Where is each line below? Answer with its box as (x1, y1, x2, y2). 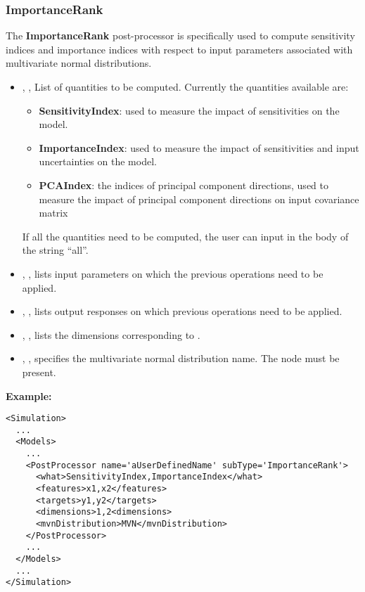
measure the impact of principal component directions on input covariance (39, 191, 359, 206)
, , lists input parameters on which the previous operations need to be (22, 266, 324, 281)
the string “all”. (22, 243, 89, 257)
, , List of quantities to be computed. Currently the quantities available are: (22, 79, 349, 94)
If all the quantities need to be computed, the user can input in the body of (22, 229, 349, 243)
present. (22, 364, 56, 379)
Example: (6, 388, 52, 403)
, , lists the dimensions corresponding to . (22, 327, 200, 342)
